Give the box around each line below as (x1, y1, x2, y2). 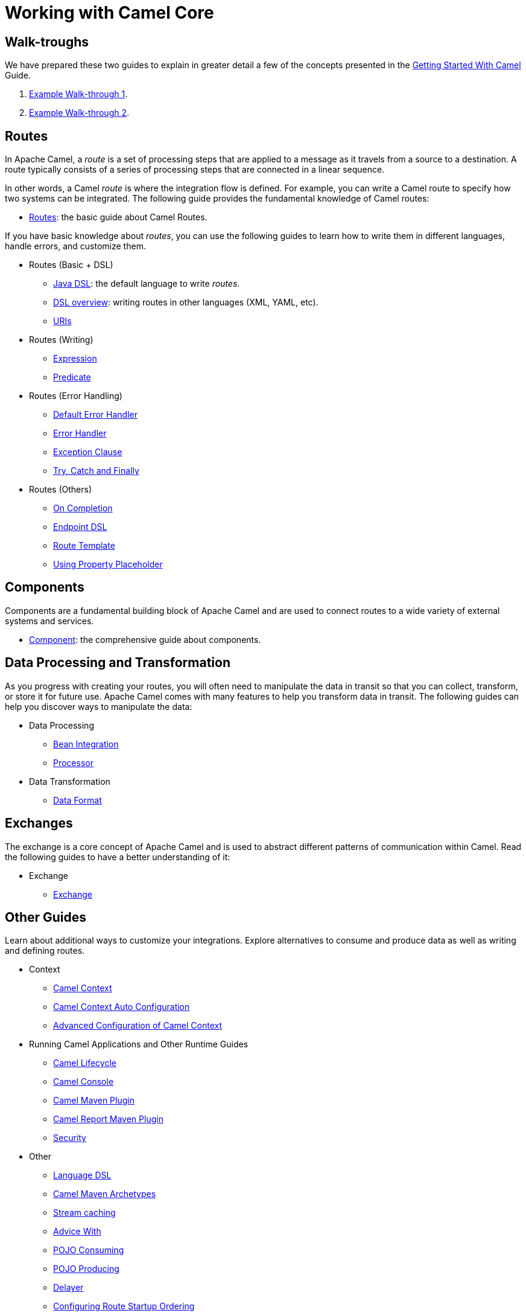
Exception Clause (53, 447, 122, 458)
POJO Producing (53, 1263, 119, 1274)
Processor (53, 757, 93, 768)
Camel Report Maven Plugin (53, 1114, 163, 1125)
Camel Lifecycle (53, 1058, 116, 1068)
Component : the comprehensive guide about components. (29, 634, 261, 645)
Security (53, 1132, 86, 1143)
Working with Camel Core (5, 2, 214, 23)
